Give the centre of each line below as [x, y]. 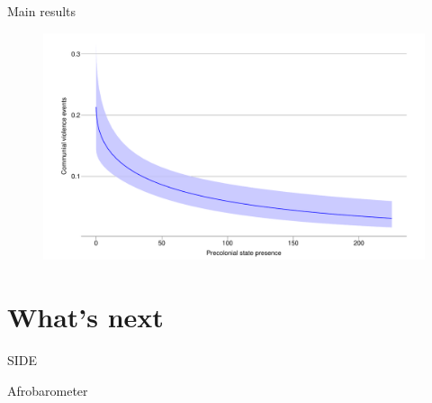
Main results [42, 11]
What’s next [85, 317]
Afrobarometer [48, 390]
